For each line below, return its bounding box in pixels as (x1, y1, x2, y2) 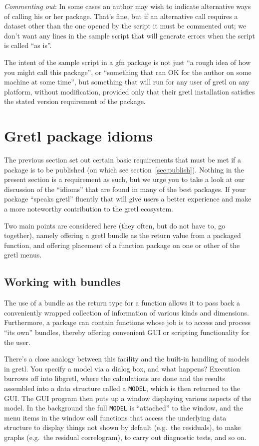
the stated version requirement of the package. (4, 96, 146, 106)
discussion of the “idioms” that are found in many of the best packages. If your (4, 183, 246, 194)
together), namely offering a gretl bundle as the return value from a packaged (4, 230, 241, 240)
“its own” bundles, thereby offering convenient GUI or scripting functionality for (4, 326, 250, 337)
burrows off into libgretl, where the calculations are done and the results (4, 373, 225, 383)
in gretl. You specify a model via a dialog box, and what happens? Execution (4, 363, 240, 373)
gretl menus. (4, 249, 42, 260)
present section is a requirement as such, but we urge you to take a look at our (4, 174, 245, 184)
